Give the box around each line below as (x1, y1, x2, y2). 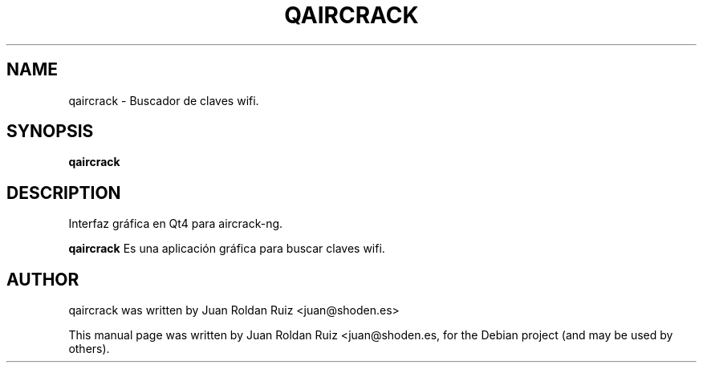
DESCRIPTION (6, 182, 121, 203)
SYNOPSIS (6, 121, 94, 142)
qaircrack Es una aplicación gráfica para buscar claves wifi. (68, 241, 385, 256)
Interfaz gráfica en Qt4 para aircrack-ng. (68, 217, 283, 231)
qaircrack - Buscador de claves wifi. (68, 93, 259, 107)
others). (68, 342, 110, 356)
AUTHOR (6, 269, 79, 290)
